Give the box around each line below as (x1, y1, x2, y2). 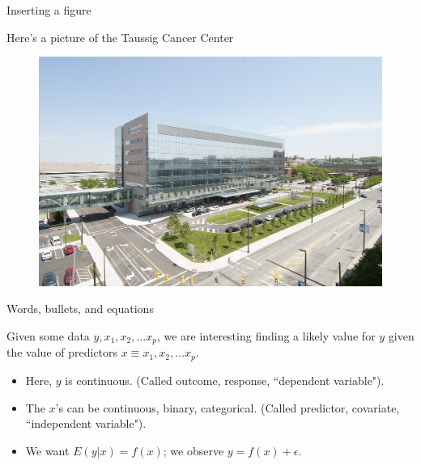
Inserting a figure (6, 2, 91, 18)
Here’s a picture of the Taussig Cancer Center (6, 28, 234, 45)
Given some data (6, 328, 90, 344)
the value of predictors (6, 344, 118, 361)
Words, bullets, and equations (6, 300, 154, 317)
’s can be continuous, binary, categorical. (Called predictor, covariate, (55, 399, 400, 416)
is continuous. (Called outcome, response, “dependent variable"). (65, 371, 385, 388)
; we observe (163, 442, 224, 459)
